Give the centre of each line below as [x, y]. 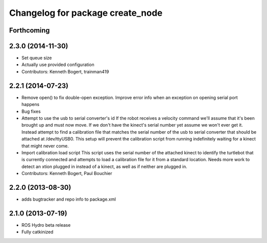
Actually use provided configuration [58, 65]
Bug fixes [31, 111]
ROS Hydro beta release [46, 225]
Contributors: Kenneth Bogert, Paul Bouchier [67, 174]
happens [30, 104]
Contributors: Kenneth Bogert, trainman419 [65, 71]
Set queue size [37, 58]
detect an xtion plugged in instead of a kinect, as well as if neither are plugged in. [104, 166]
